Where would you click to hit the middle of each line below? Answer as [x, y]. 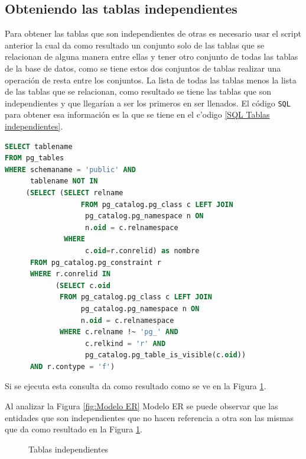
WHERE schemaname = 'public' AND [70, 169]
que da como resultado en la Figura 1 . [74, 429]
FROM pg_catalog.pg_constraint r [95, 262]
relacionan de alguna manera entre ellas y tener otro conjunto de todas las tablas [152, 56]
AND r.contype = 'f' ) [72, 366]
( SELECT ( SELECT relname [74, 193]
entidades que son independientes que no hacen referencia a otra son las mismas [149, 417]
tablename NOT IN [64, 181]
